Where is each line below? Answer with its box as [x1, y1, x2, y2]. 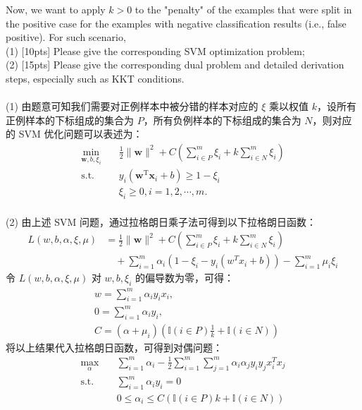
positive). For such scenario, [6, 30, 126, 44]
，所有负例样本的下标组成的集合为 [143, 112, 301, 127]
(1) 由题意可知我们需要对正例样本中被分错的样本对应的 [6, 99, 258, 114]
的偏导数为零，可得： [135, 270, 235, 285]
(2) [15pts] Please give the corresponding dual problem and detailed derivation [6, 57, 344, 72]
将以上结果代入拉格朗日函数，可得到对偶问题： [6, 339, 223, 354]
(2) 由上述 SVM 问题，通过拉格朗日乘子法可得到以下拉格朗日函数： [6, 214, 316, 229]
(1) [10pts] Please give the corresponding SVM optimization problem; [6, 43, 305, 58]
